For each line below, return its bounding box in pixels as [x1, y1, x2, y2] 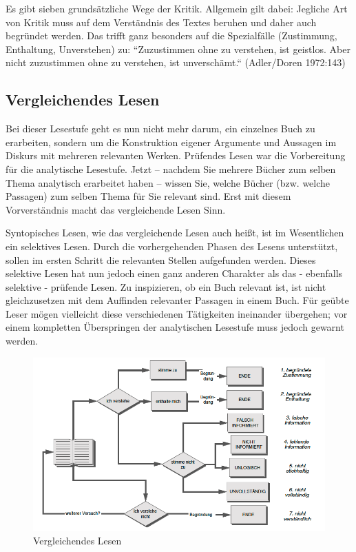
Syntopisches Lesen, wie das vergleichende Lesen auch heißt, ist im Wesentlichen [6, 225, 344, 240]
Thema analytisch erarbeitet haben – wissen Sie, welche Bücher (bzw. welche [6, 175, 331, 190]
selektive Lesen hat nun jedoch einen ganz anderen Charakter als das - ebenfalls [6, 266, 343, 280]
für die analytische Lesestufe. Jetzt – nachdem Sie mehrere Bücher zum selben [6, 161, 336, 176]
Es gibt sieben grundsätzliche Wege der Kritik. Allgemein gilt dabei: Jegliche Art [6, 1, 348, 15]
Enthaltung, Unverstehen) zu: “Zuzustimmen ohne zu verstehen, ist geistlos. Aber [6, 41, 350, 56]
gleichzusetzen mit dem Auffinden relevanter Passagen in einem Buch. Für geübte [6, 293, 349, 307]
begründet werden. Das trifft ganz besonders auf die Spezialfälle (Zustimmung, [6, 28, 337, 43]
